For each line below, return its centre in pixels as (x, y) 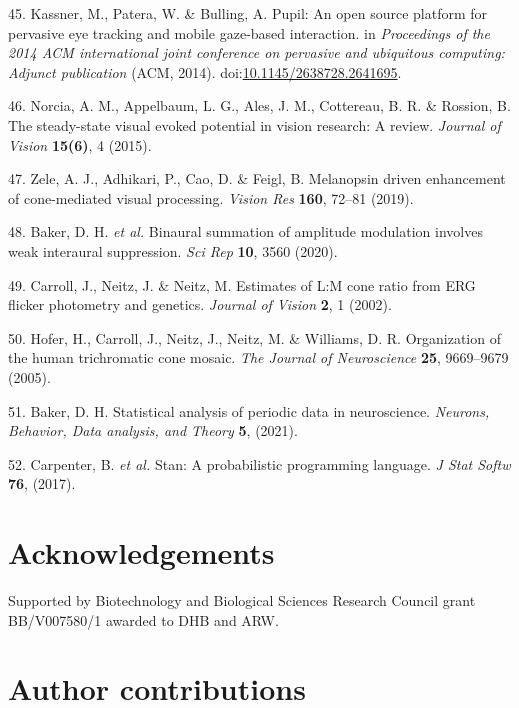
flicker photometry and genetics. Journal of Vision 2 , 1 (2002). (200, 304)
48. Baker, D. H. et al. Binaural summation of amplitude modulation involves (245, 231)
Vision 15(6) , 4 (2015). (80, 144)
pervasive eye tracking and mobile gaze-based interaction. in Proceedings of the (249, 32)
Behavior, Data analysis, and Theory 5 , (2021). (153, 430)
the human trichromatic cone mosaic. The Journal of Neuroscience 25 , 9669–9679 (258, 357)
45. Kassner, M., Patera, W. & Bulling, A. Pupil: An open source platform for (248, 13)
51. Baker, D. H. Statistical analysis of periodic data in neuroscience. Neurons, (249, 410)
